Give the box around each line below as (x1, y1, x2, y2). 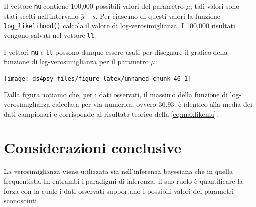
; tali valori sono (190, 1, 240, 11)
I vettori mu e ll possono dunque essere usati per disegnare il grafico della (4, 46, 228, 57)
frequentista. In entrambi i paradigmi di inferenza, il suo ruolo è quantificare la (4, 175, 243, 186)
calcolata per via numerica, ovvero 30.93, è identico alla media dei (52, 99, 252, 109)
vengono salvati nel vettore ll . (4, 30, 96, 40)
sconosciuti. (4, 195, 39, 206)
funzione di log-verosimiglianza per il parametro (4, 56, 149, 67)
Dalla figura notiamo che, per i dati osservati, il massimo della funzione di (4, 89, 228, 100)
